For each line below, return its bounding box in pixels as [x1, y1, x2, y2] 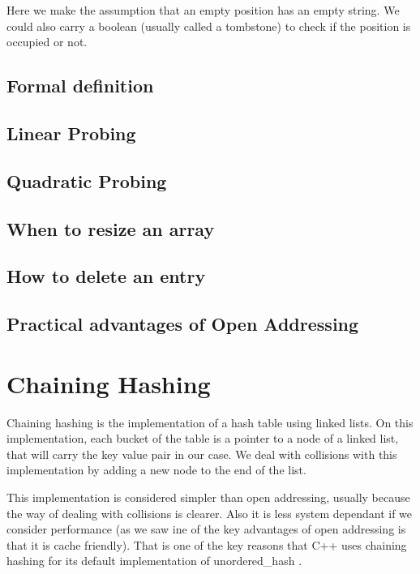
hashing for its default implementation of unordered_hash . [6, 552, 302, 569]
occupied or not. [6, 33, 88, 50]
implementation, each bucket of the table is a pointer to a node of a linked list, [6, 430, 399, 447]
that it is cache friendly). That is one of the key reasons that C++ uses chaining [6, 536, 407, 553]
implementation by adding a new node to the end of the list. [6, 461, 306, 478]
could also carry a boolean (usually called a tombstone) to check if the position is [6, 17, 411, 34]
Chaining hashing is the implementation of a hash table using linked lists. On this [6, 413, 414, 430]
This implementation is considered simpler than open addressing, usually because [6, 488, 410, 505]
